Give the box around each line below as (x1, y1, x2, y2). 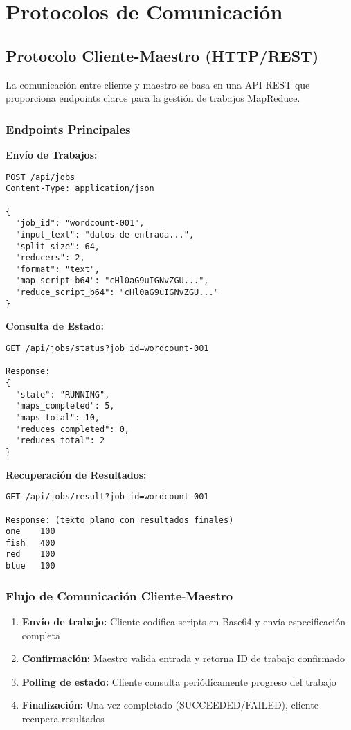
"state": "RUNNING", (15, 389, 110, 400)
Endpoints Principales (6, 120, 131, 137)
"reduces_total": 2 (15, 436, 105, 446)
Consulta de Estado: (6, 319, 105, 333)
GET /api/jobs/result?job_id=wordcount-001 (6, 492, 209, 502)
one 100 (6, 526, 55, 537)
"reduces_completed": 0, (15, 424, 129, 434)
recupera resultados (21, 711, 105, 725)
